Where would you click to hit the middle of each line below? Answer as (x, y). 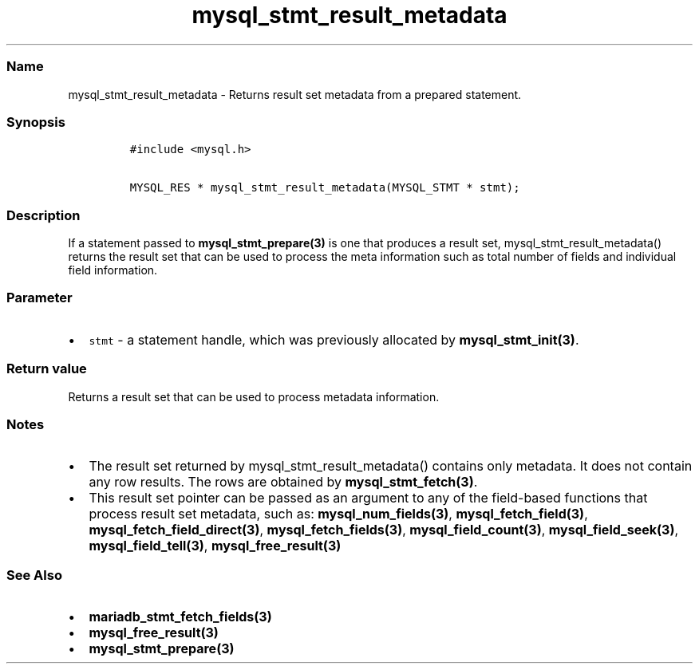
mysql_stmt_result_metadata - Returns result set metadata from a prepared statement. (295, 94)
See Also (34, 575)
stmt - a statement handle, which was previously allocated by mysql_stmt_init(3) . (334, 339)
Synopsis (36, 122)
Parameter (39, 298)
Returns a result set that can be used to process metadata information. (254, 396)
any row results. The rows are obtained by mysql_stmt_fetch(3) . (283, 482)
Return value (47, 369)
